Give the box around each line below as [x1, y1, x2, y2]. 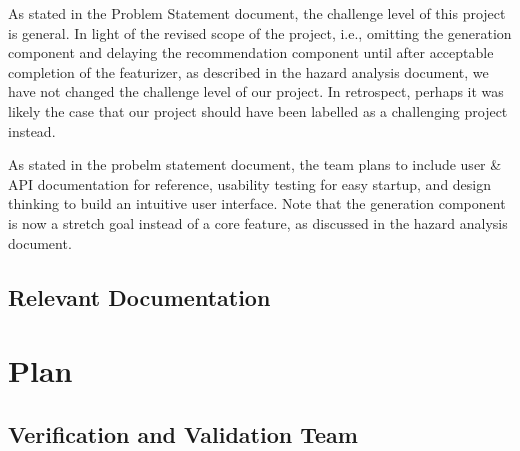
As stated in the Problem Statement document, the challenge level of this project [8, 3, 506, 23]
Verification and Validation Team [8, 418, 358, 449]
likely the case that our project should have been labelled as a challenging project [8, 100, 508, 121]
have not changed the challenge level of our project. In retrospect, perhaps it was [8, 81, 504, 102]
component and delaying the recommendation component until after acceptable [8, 42, 494, 63]
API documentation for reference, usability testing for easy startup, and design [8, 173, 492, 194]
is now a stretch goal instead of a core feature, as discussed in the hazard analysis [8, 212, 508, 233]
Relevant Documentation [8, 281, 271, 312]
